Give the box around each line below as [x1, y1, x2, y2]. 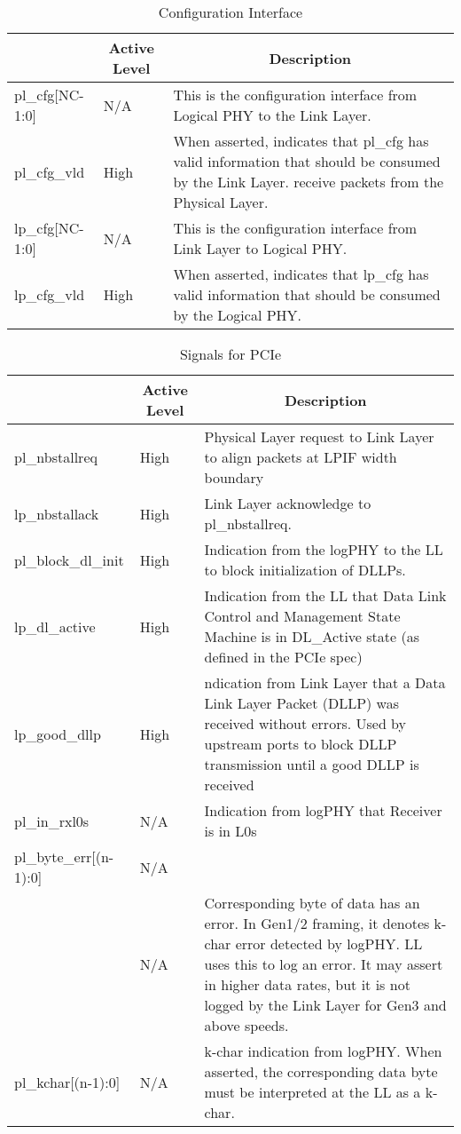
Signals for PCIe [179, 344, 282, 364]
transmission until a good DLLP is [204, 754, 419, 774]
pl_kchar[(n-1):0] [14, 1071, 121, 1092]
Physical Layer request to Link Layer [204, 426, 434, 447]
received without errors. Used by [204, 713, 407, 734]
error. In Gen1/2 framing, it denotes [204, 913, 430, 933]
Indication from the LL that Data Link [204, 585, 447, 606]
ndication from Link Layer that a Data [204, 672, 446, 693]
